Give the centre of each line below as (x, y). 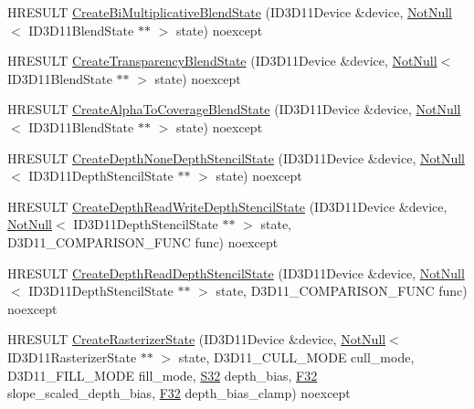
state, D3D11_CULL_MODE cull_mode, (296, 357)
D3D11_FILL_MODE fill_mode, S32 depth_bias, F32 (163, 375)
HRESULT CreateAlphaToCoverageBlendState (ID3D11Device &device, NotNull (234, 109)
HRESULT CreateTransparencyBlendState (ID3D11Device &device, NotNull (222, 61)
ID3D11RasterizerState (72, 357)
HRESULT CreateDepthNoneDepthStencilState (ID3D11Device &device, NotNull (236, 157)
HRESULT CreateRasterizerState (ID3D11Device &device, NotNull (197, 339)
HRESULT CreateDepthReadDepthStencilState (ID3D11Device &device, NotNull (236, 273)
